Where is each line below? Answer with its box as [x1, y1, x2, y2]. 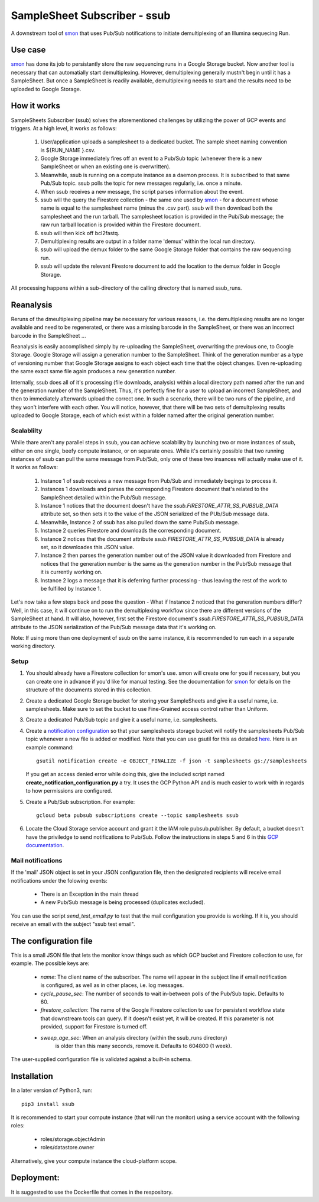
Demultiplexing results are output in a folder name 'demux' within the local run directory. [40, 238, 256, 245]
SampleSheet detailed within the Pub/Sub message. [40, 493, 167, 501]
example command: [25, 743, 74, 751]
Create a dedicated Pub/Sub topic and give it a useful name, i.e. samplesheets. [25, 716, 218, 723]
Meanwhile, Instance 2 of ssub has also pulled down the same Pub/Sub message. [40, 518, 239, 525]
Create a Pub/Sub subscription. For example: [25, 798, 135, 805]
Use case [11, 45, 46, 55]
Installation [11, 1071, 53, 1081]
